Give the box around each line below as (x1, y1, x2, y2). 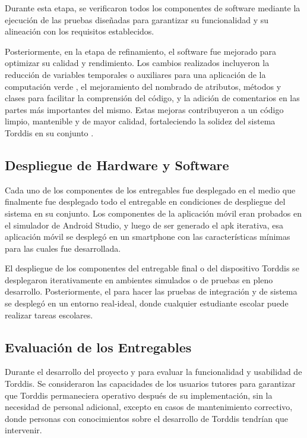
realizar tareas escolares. (5, 308, 93, 321)
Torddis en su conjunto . (5, 126, 94, 139)
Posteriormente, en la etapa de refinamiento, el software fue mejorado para (5, 45, 277, 57)
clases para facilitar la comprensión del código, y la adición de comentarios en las (5, 92, 300, 104)
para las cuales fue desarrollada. (5, 242, 121, 254)
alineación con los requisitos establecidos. (5, 25, 154, 37)
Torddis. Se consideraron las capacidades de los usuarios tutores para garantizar (5, 377, 296, 390)
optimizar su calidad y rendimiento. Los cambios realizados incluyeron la (5, 57, 270, 69)
